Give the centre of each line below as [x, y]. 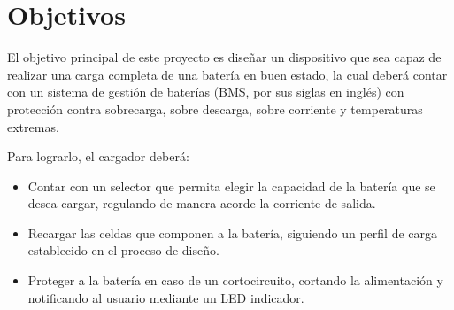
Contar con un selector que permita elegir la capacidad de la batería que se [231, 186]
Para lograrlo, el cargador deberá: [98, 156]
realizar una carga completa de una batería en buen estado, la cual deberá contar [227, 74]
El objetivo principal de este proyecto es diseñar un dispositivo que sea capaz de [224, 57]
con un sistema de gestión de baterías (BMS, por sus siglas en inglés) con [206, 92]
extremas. [33, 126]
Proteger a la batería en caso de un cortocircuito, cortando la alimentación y [235, 280]
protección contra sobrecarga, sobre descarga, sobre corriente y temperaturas [215, 108]
